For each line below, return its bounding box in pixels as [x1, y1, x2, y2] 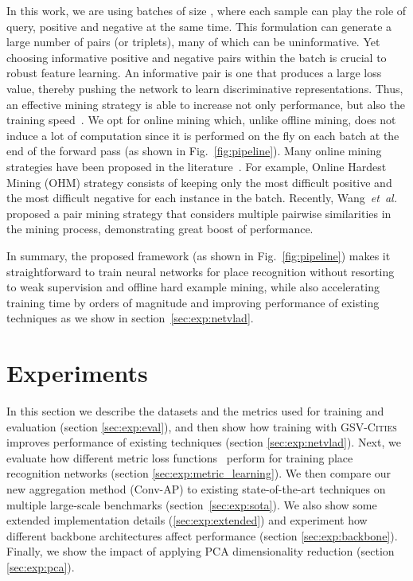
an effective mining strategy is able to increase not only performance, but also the [6, 96, 405, 112]
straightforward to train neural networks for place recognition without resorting [6, 263, 395, 279]
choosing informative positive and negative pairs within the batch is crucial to [6, 49, 387, 65]
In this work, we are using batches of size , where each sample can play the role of [6, 2, 407, 18]
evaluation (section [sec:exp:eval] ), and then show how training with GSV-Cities [6, 418, 397, 435]
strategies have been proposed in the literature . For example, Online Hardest [6, 158, 387, 174]
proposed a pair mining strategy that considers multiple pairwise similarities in [6, 205, 392, 221]
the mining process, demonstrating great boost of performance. [6, 220, 314, 237]
